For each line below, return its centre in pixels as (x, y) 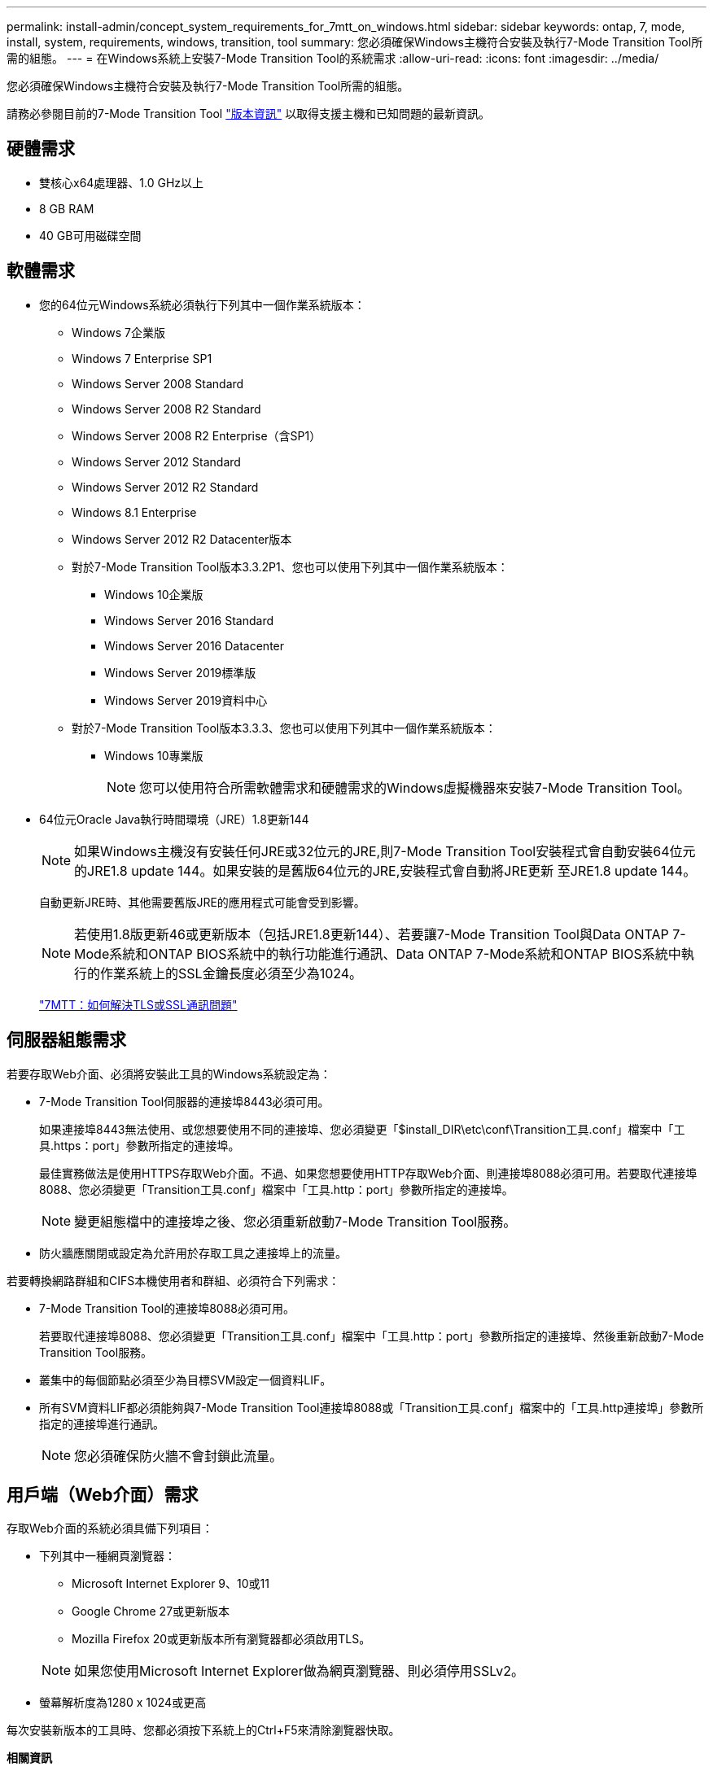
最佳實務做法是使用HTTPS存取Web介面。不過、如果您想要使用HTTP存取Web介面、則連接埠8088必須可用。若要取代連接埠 (368, 1173)
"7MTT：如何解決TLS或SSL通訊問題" (138, 1004)
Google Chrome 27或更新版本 (151, 1611)
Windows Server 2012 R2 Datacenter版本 (182, 539)
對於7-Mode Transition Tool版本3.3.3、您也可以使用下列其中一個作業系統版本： (284, 728)
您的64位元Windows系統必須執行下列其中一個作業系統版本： (202, 304)
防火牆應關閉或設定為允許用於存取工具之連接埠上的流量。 (193, 1253)
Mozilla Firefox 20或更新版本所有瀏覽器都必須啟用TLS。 (221, 1639)
